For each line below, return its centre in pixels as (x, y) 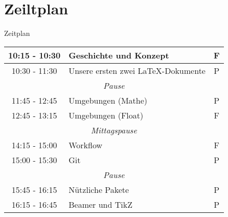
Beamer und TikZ (100, 204)
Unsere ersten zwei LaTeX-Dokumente (137, 70)
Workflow (86, 145)
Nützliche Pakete (99, 189)
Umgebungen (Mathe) (108, 100)
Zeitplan (17, 33)
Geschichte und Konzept (119, 55)
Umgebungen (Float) (106, 115)
